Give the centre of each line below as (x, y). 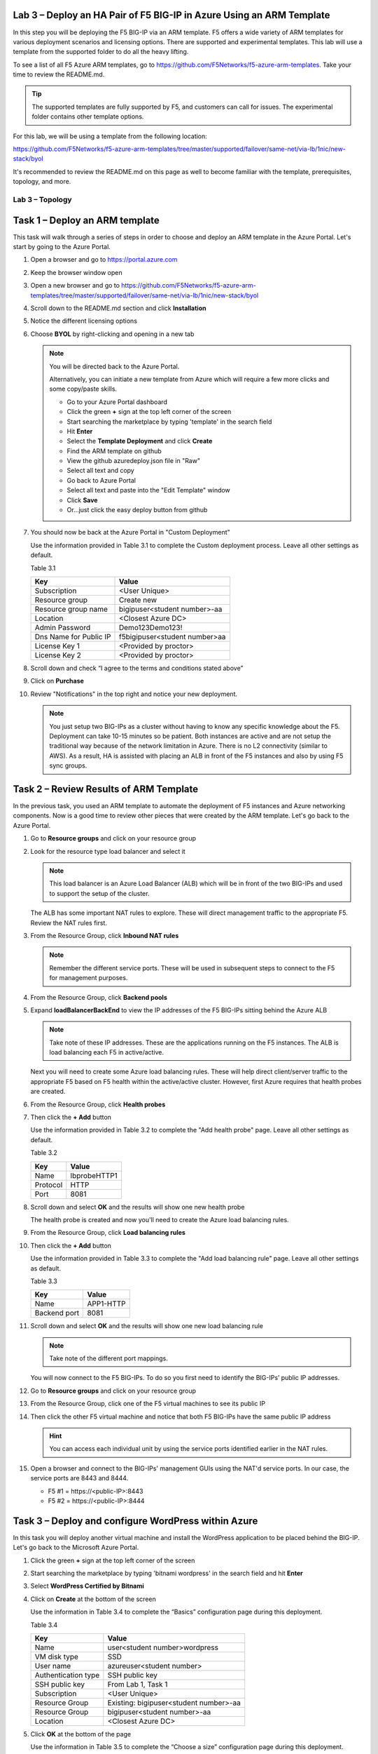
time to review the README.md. (59, 74)
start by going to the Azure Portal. (62, 247)
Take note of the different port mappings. (108, 1358)
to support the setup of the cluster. (99, 893)
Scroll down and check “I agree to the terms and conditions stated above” (137, 668)
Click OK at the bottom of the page (81, 1734)
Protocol (49, 1184)
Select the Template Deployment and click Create (140, 441)
